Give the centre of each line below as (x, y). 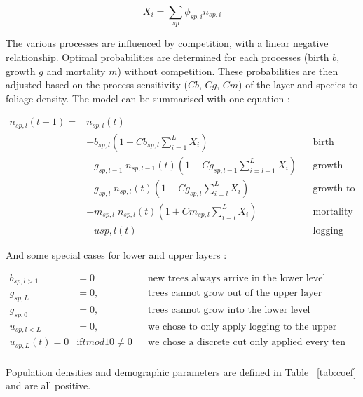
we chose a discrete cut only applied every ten (247, 343)
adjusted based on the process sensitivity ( (97, 85)
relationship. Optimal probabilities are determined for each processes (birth (167, 56)
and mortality (76, 70)
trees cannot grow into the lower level (229, 310)
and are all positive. (48, 385)
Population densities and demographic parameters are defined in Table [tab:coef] (181, 371)
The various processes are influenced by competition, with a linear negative (167, 43)
